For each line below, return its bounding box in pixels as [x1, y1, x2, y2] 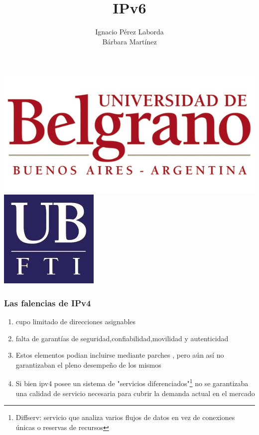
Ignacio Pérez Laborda [95, 26, 164, 37]
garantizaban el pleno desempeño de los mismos [15, 359, 161, 370]
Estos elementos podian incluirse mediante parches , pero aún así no [15, 350, 224, 360]
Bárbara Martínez [102, 36, 157, 46]
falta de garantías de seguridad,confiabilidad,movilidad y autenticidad [15, 333, 229, 343]
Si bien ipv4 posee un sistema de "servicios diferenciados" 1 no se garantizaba [15, 377, 249, 388]
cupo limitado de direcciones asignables [15, 316, 136, 326]
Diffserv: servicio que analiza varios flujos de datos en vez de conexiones [15, 412, 235, 423]
